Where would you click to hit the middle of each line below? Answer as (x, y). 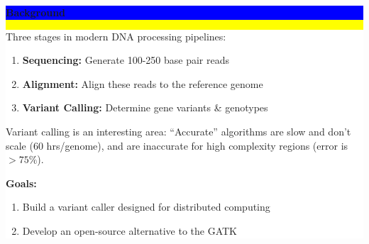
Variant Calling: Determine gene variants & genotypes (145, 107)
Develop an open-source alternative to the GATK (130, 230)
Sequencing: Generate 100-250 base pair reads (126, 60)
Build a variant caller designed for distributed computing (146, 207)
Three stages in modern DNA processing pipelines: (116, 36)
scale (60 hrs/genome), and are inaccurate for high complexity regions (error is (177, 145)
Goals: (21, 183)
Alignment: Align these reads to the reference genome (143, 83)
